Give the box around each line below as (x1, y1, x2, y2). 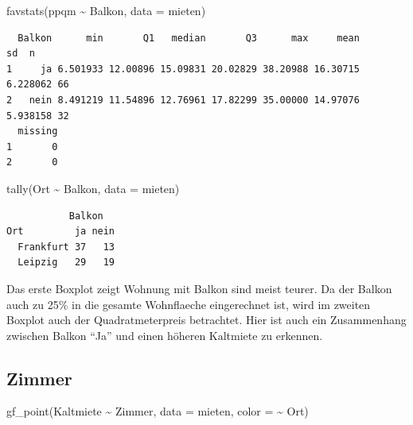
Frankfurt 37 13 (18, 241, 115, 253)
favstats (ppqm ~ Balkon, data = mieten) (6, 2, 206, 18)
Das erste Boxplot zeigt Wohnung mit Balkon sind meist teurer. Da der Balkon (6, 280, 392, 296)
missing (18, 126, 58, 137)
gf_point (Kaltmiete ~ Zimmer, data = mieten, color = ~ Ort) (6, 403, 309, 419)
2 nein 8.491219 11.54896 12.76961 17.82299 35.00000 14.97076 (6, 94, 360, 106)
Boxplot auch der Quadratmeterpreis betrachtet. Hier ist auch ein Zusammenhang (6, 311, 407, 328)
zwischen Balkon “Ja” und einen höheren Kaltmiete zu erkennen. (6, 326, 323, 343)
